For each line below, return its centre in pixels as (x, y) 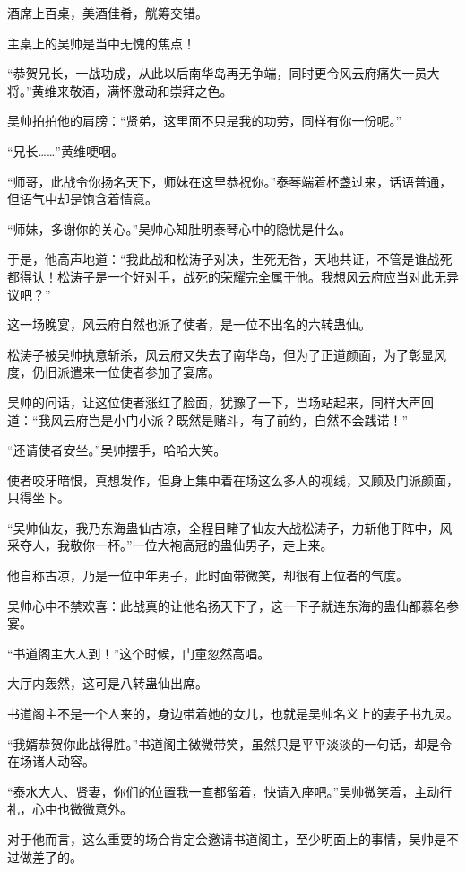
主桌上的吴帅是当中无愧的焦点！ (101, 43)
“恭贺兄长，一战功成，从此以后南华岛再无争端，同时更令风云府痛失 (205, 73)
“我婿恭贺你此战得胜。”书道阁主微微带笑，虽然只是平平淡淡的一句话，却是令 (230, 743)
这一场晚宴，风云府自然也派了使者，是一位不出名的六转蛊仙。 (189, 324)
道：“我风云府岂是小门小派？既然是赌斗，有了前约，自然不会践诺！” (208, 419)
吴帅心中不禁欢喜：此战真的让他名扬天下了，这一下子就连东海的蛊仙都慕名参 (233, 605)
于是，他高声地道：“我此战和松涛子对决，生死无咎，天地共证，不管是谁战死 (230, 259)
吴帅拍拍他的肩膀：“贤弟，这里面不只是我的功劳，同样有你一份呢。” (205, 121)
